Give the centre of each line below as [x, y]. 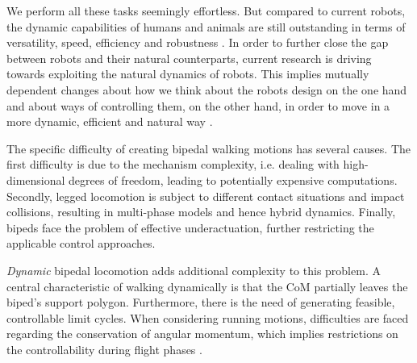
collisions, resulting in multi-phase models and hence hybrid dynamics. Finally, [201, 212]
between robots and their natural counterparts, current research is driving [189, 58]
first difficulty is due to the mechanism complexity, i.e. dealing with [173, 164]
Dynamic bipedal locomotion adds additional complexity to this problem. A [194, 270]
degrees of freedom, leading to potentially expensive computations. [233, 179]
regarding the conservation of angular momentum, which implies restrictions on [202, 334]
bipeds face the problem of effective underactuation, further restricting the [190, 227]
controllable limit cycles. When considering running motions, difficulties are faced [208, 317]
